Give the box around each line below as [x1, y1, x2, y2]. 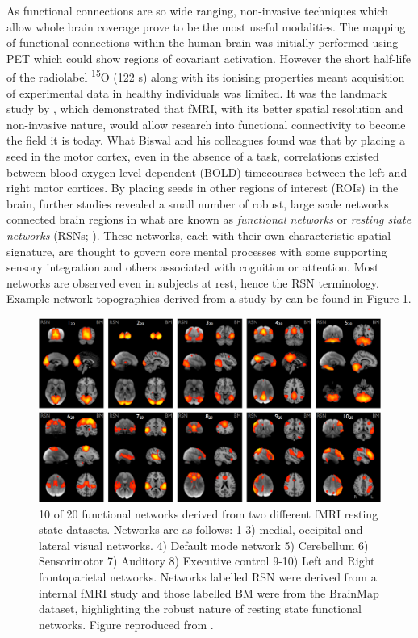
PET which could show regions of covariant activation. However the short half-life [6, 49, 411, 66]
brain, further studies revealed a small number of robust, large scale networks [6, 195, 389, 212]
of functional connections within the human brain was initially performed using [6, 34, 399, 51]
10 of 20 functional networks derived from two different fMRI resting [39, 505, 378, 522]
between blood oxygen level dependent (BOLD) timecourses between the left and [6, 163, 408, 180]
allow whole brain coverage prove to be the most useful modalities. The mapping [6, 18, 406, 35]
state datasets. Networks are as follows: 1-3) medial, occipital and [39, 521, 363, 538]
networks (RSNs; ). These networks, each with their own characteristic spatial [6, 226, 391, 243]
